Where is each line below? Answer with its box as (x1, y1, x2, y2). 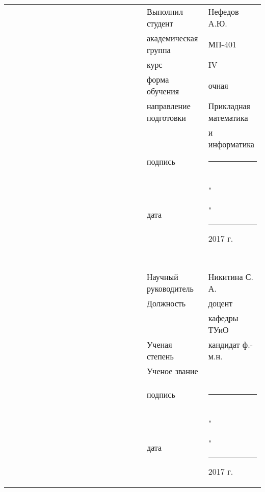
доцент (208, 297, 233, 309)
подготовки (147, 112, 186, 123)
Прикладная (208, 100, 250, 112)
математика (208, 112, 248, 123)
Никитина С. (208, 271, 253, 282)
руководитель (147, 282, 194, 294)
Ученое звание (147, 365, 198, 377)
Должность (147, 297, 186, 309)
